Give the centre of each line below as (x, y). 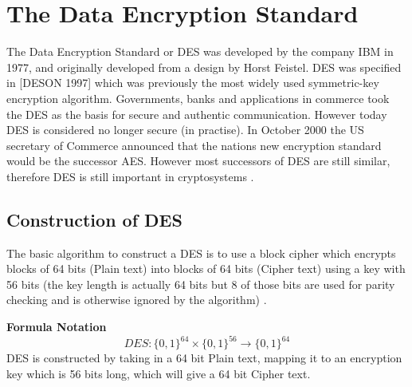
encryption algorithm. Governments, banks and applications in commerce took (198, 98)
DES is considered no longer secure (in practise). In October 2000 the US (185, 130)
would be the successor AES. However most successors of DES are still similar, (198, 161)
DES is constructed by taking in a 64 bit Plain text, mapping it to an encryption (204, 358)
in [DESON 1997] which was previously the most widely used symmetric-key (193, 83)
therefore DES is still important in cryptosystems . (130, 176)
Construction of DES (94, 219)
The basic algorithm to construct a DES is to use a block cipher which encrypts (201, 253)
